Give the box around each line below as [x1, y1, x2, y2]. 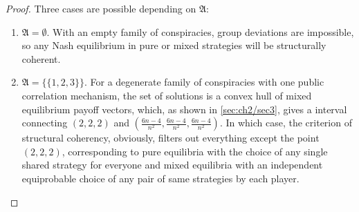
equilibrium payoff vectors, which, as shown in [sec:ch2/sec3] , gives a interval [21, 102, 347, 116]
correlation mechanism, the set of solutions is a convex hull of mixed [21, 88, 312, 102]
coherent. [21, 51, 61, 66]
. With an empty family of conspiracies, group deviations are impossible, [46, 24, 354, 39]
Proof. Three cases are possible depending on [6, 1, 196, 15]
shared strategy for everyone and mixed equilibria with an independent [21, 157, 323, 172]
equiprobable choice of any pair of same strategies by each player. [21, 171, 300, 185]
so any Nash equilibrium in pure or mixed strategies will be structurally [21, 38, 326, 52]
